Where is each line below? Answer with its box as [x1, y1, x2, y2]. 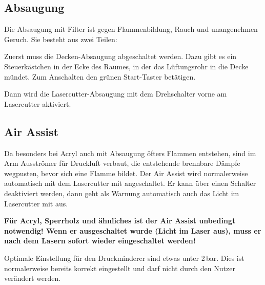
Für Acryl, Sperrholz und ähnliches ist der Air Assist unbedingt [4, 215, 236, 226]
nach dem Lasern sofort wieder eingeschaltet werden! [4, 235, 196, 246]
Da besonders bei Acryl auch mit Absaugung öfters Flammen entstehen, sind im [4, 147, 256, 158]
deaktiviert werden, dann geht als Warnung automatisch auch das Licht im [4, 187, 239, 198]
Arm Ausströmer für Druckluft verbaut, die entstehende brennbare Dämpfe [4, 158, 240, 168]
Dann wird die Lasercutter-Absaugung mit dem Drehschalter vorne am [4, 88, 227, 99]
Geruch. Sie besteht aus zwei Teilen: [4, 33, 117, 44]
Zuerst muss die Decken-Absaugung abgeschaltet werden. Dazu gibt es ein [4, 51, 237, 62]
